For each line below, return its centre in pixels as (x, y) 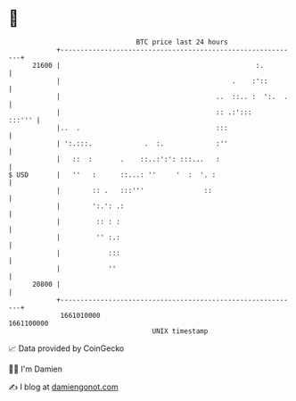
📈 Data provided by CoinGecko (66, 348)
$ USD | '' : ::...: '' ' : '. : (112, 175)
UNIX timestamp (180, 331)
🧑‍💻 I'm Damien (36, 369)
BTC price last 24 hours (182, 42)
